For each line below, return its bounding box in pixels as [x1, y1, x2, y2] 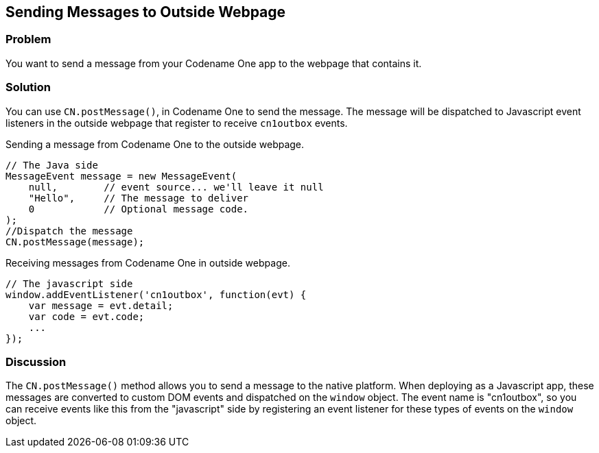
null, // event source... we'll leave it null [28, 181, 324, 193]
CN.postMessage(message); [5, 236, 145, 247]
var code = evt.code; [28, 310, 145, 322]
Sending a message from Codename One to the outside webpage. [5, 138, 305, 150]
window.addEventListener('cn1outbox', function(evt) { [5, 289, 307, 300]
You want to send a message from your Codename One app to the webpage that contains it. [5, 57, 422, 69]
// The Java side [5, 159, 98, 171]
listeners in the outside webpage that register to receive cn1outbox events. [5, 117, 348, 129]
